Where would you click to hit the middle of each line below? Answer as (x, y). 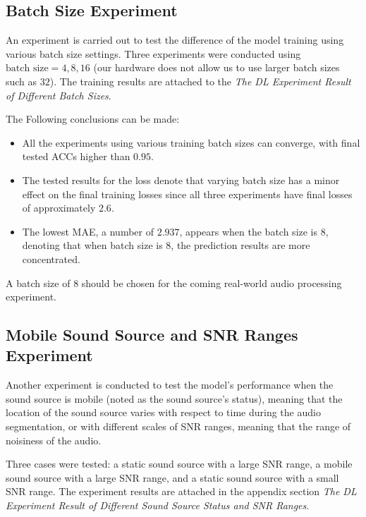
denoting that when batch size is (92, 245)
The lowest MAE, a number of (88, 231)
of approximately (59, 208)
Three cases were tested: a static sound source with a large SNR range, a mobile (179, 464)
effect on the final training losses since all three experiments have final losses (187, 194)
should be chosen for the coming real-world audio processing (212, 282)
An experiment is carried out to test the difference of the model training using (175, 40)
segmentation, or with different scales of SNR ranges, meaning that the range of (178, 426)
